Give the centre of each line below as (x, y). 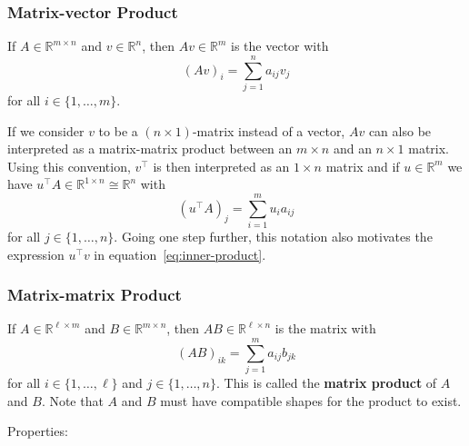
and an (352, 149)
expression (36, 254)
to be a (118, 130)
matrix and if (363, 166)
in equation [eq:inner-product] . (180, 254)
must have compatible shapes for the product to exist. (311, 400)
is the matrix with (325, 328)
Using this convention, (69, 166)
